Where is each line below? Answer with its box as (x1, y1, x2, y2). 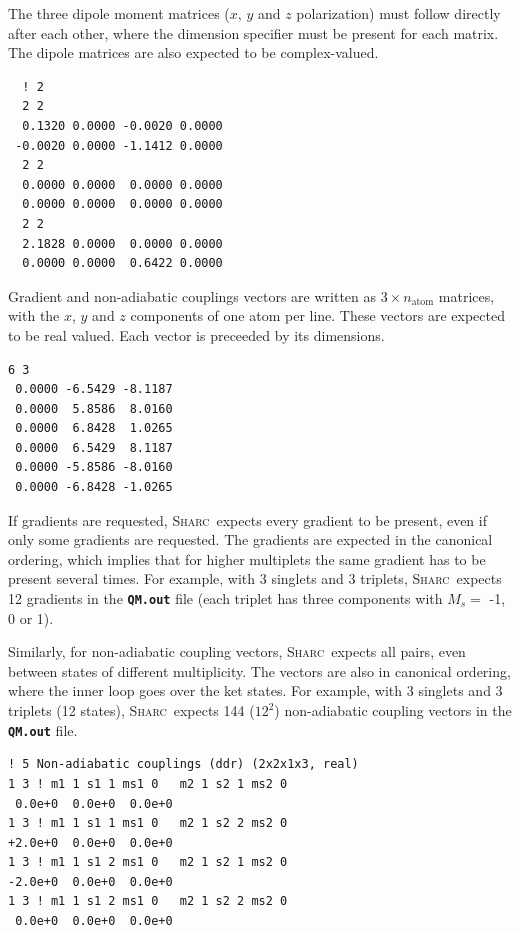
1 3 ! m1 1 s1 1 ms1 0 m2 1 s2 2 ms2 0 (8, 816, 288, 831)
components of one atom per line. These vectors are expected (130, 305, 505, 326)
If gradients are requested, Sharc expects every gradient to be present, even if (8, 509, 487, 530)
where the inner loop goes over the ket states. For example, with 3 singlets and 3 (8, 680, 503, 701)
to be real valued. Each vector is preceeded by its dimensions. (8, 324, 385, 345)
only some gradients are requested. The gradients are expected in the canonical (8, 529, 493, 550)
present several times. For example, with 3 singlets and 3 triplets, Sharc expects (8, 568, 502, 589)
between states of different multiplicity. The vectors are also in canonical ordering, (8, 660, 511, 681)
